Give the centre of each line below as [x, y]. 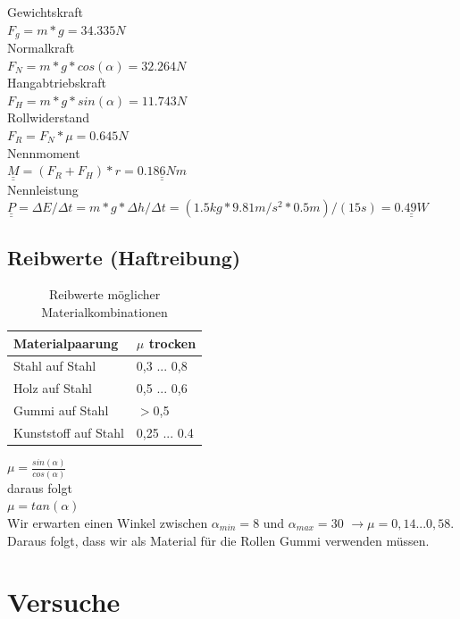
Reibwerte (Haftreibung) [124, 257]
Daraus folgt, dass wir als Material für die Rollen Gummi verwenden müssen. [218, 540]
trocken [172, 343]
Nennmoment [44, 152]
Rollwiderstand [49, 117]
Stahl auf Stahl [55, 366]
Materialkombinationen [105, 312]
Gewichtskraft [45, 12]
